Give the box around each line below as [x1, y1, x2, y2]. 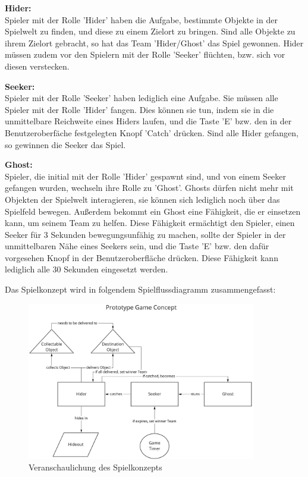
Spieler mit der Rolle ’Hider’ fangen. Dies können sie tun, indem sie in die [5, 103, 274, 115]
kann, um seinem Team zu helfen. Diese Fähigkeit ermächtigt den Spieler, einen [5, 216, 295, 229]
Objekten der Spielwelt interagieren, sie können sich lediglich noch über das [5, 193, 280, 205]
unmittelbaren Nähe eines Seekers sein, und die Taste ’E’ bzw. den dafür [5, 240, 269, 252]
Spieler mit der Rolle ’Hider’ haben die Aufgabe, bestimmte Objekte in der [5, 13, 278, 26]
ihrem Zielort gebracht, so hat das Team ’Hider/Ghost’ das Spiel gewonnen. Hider [5, 36, 304, 49]
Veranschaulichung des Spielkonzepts [29, 461, 162, 473]
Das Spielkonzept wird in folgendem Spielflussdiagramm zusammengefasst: [5, 283, 276, 296]
